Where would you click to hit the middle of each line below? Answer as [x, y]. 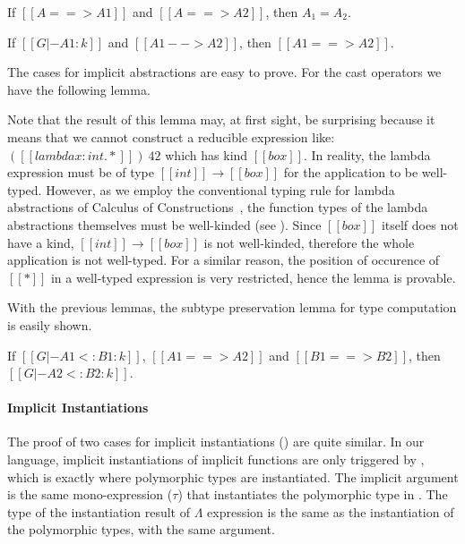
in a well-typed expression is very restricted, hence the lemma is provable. [253, 277]
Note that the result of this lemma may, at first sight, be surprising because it [221, 119]
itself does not [420, 224]
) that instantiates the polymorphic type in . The [313, 494]
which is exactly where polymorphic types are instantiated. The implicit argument [233, 476]
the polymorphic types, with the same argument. [141, 529]
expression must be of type [81, 172]
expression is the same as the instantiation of [331, 511]
